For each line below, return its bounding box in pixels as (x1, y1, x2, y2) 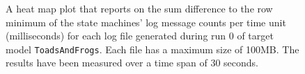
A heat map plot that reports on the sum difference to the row (6, 1, 273, 15)
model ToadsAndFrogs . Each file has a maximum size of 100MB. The (6, 41, 299, 56)
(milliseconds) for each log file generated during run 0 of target (6, 28, 274, 43)
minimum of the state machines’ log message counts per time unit (6, 15, 286, 29)
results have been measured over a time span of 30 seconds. (6, 55, 258, 70)
